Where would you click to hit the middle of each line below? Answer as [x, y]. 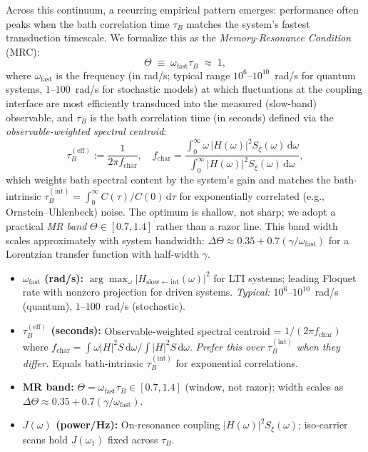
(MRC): [23, 51]
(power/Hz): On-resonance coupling [138, 425]
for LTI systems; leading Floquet [285, 277]
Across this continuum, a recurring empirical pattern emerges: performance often [182, 9]
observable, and [40, 117]
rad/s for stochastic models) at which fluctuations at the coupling [219, 89]
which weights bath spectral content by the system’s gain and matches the [168, 180]
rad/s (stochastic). [145, 306]
